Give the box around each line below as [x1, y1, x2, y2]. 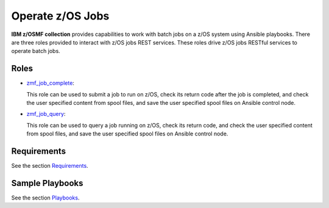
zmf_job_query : [26, 110, 66, 118]
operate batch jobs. [11, 48, 60, 55]
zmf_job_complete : [26, 79, 74, 87]
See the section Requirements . [11, 162, 88, 170]
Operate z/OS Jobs [11, 9, 110, 23]
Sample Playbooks [11, 178, 83, 188]
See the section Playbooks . [11, 194, 80, 201]
